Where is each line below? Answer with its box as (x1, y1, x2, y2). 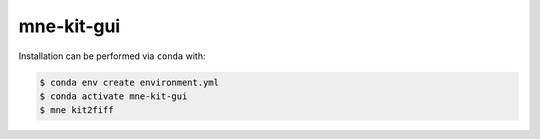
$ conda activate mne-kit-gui (39, 90, 188, 102)
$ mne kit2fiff (39, 105, 114, 116)
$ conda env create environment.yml (39, 76, 220, 88)
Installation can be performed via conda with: (18, 50, 206, 62)
